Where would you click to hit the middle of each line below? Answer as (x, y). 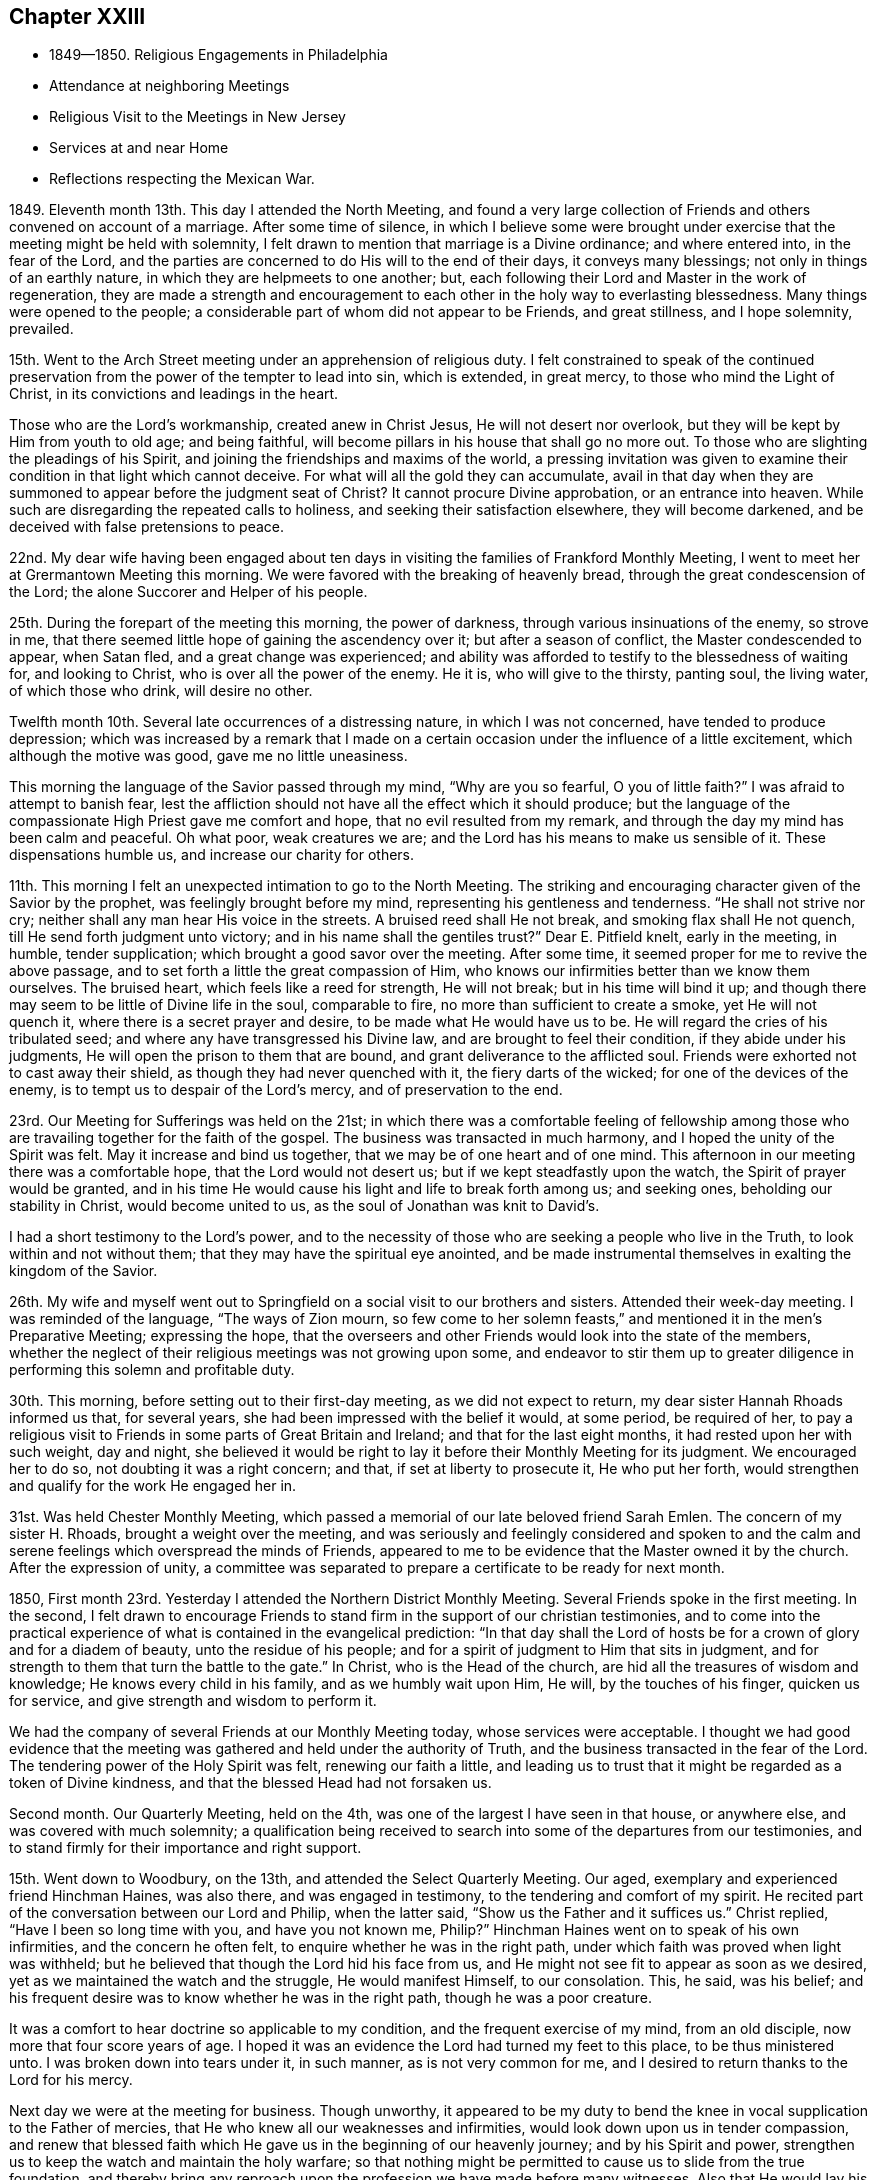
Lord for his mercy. (71, 2080)
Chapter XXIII (77, 16)
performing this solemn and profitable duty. (152, 1370)
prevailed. (41, 329)
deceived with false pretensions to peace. (147, 527)
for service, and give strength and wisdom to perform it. (193, 1701)
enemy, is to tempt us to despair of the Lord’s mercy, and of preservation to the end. (286, 1090)
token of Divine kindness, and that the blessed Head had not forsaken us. (250, 1783)
